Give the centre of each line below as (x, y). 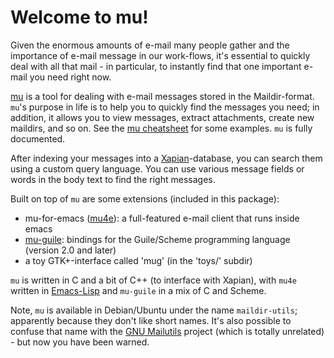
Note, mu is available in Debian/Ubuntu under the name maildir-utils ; (154, 310)
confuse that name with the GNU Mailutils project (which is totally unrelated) (167, 331)
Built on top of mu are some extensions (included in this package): (145, 198)
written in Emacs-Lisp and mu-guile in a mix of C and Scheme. (138, 290)
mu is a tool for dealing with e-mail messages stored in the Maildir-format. (162, 96)
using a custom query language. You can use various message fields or (157, 168)
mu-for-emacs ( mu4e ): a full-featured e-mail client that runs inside (162, 218)
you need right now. (70, 77)
